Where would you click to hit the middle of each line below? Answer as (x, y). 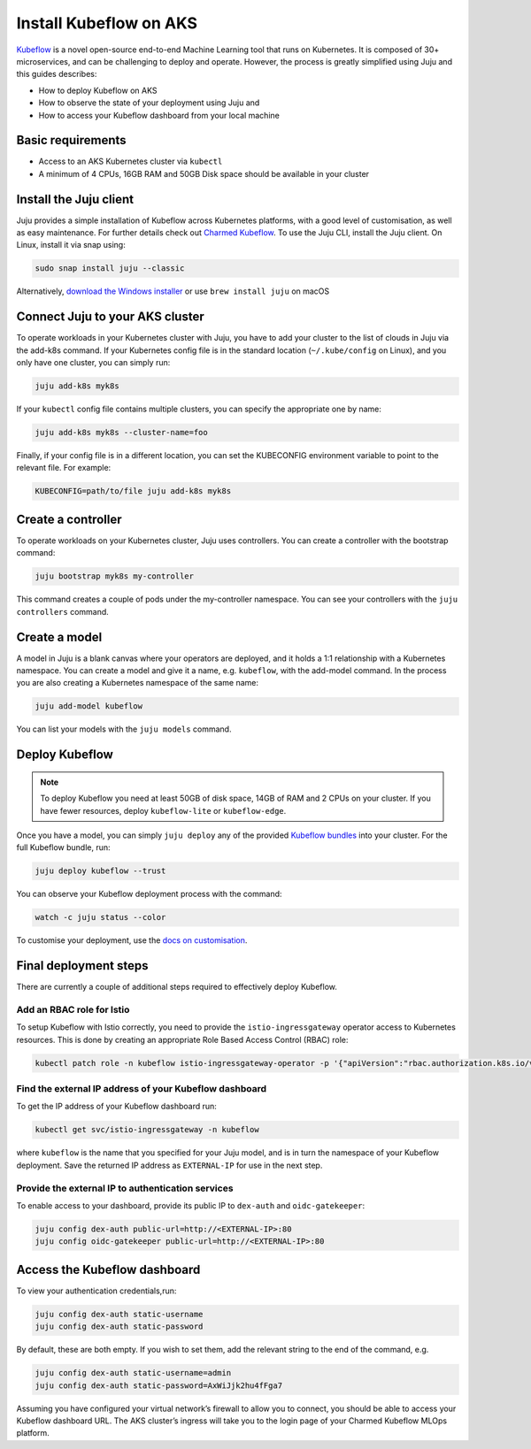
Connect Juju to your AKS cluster (110, 317)
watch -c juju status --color (100, 917)
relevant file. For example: (64, 468)
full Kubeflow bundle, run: (63, 847)
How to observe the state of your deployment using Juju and (149, 103)
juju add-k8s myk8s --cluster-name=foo (121, 433)
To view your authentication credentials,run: (96, 1291)
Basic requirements (72, 140)
